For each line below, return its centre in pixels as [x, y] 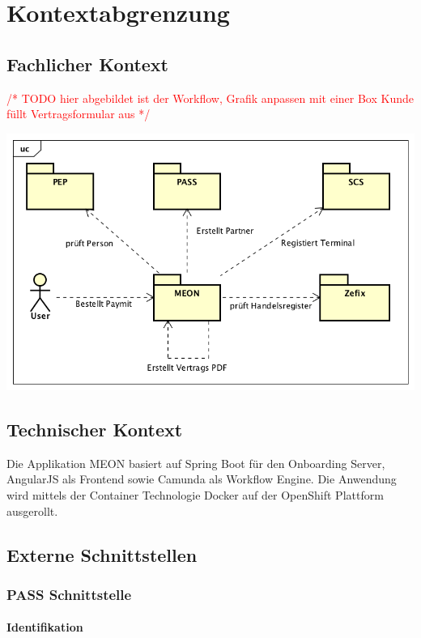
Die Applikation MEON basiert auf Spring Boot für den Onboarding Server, [196, 463]
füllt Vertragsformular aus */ [79, 114]
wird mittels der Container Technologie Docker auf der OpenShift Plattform [195, 495]
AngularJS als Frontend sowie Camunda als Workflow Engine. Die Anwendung [202, 479]
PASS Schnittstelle [69, 594]
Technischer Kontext [95, 430]
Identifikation [45, 627]
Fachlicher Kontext [88, 64]
